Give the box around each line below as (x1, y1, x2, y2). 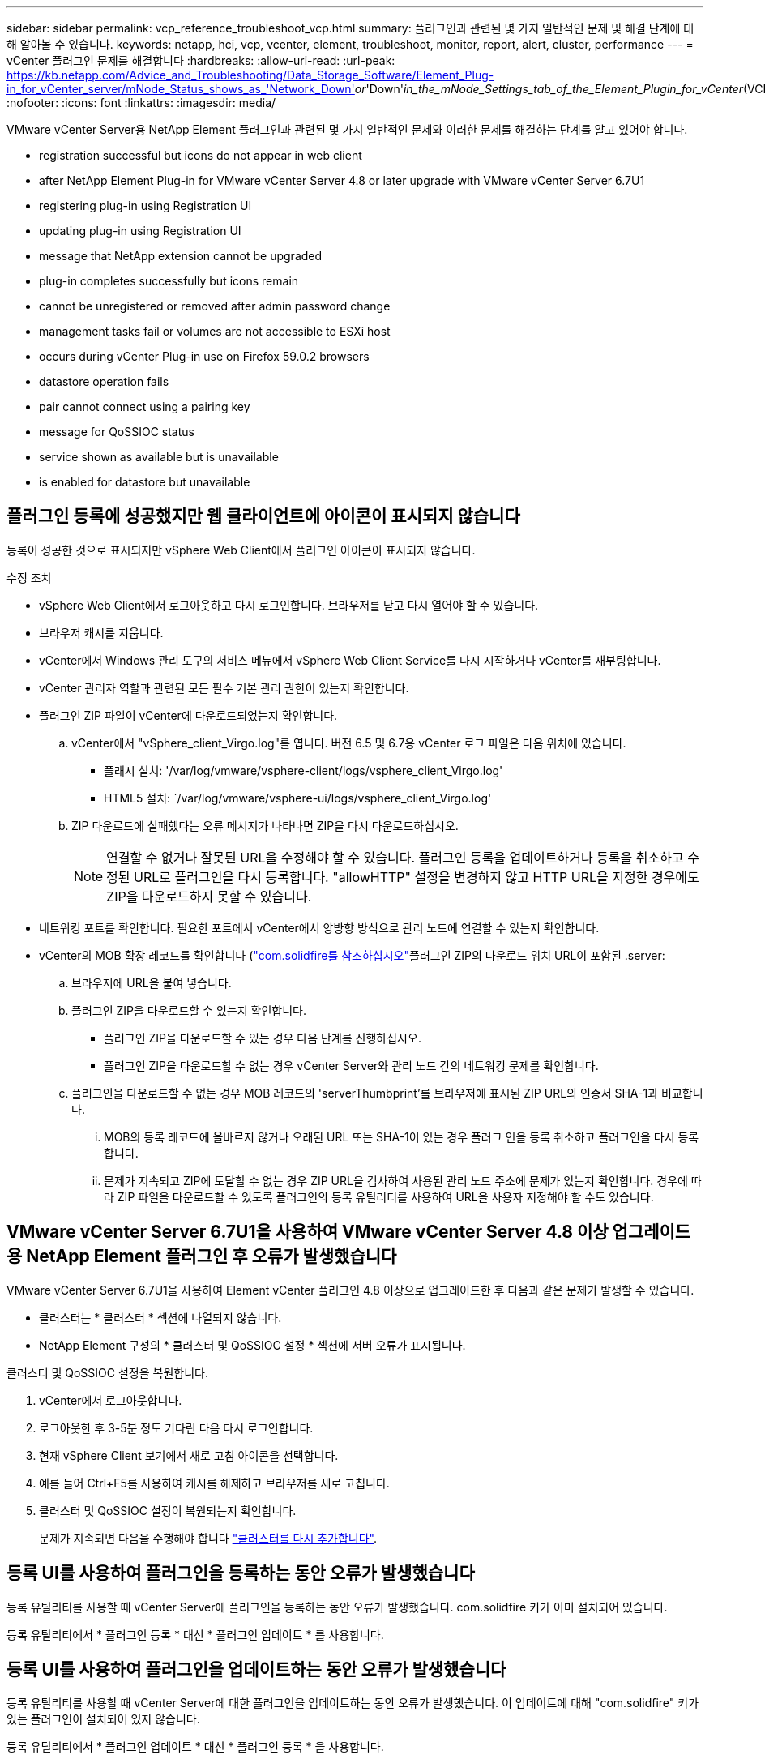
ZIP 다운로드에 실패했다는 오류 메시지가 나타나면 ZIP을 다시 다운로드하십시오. (71, 818, 459, 832)
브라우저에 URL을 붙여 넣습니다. (71, 975, 232, 990)
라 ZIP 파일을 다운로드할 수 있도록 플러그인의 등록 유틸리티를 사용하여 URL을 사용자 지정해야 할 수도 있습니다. (104, 1189, 654, 1204)
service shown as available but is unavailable (39, 450, 279, 464)
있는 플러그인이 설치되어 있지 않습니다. (6, 1712, 200, 1727)
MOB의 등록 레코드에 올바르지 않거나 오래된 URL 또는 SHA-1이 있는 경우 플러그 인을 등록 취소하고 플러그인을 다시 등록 (104, 1129, 699, 1144)
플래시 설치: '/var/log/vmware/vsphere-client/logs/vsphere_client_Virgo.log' (104, 763, 503, 777)
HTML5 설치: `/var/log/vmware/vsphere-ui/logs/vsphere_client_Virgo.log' (104, 790, 492, 805)
